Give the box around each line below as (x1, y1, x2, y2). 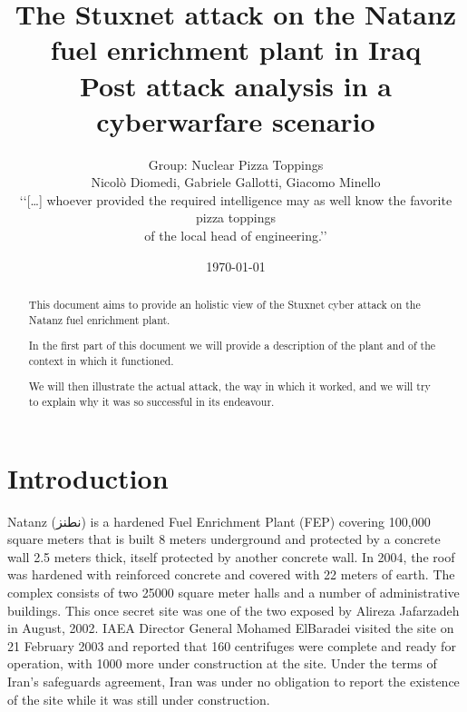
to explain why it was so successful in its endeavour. (28, 394, 275, 410)
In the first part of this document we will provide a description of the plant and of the (28, 338, 436, 353)
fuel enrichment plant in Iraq (50, 31, 422, 68)
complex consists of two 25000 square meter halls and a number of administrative (7, 583, 460, 602)
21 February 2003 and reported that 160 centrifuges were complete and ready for (7, 636, 456, 655)
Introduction (7, 459, 169, 496)
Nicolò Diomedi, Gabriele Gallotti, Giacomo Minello (91, 173, 381, 192)
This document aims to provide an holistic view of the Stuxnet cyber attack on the (28, 297, 421, 312)
